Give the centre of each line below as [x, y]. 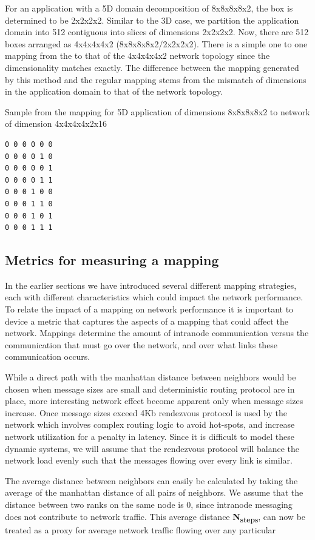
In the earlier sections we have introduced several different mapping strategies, [151, 285]
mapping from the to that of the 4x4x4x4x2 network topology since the [137, 56]
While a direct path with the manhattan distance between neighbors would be [151, 377]
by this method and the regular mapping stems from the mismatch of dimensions [156, 79]
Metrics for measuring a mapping [112, 260]
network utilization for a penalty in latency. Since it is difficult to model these [150, 437]
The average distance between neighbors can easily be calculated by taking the [151, 480]
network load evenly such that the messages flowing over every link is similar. [149, 460]
